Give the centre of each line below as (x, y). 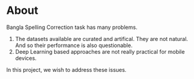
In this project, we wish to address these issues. (66, 69)
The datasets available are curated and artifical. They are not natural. (102, 39)
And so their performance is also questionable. (74, 45)
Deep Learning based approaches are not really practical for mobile (100, 51)
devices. (26, 58)
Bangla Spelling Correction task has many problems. (72, 27)
